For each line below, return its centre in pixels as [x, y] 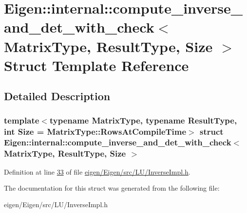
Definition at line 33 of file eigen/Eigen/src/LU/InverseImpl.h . [97, 171]
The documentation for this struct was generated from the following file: [112, 188]
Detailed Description [57, 96]
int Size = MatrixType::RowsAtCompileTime [95, 131]
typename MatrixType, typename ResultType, [143, 120]
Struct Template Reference [96, 65]
